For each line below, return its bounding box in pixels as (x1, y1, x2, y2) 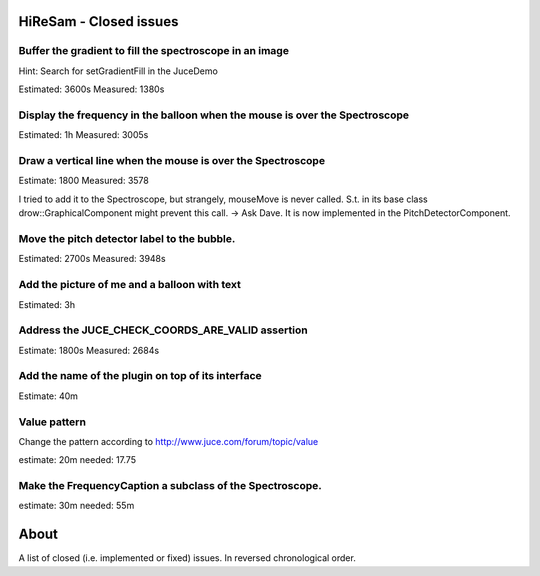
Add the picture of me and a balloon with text (18, 278, 242, 292)
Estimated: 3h (18, 298, 75, 310)
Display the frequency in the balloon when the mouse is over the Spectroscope (18, 108, 410, 122)
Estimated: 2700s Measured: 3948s (18, 253, 166, 265)
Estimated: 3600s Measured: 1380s (18, 83, 165, 95)
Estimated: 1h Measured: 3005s (18, 129, 149, 141)
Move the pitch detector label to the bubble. (18, 231, 236, 245)
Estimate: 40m (18, 390, 79, 402)
